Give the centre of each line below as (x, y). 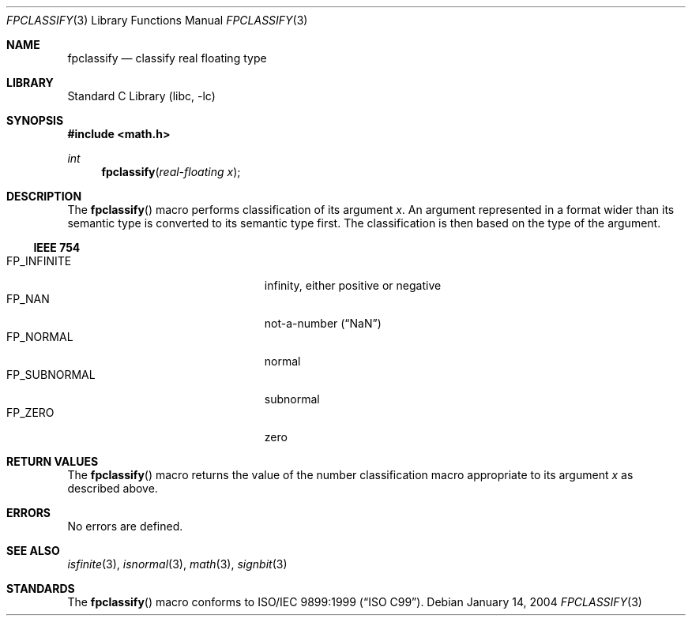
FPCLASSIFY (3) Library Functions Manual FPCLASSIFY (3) (157, 20)
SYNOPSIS (35, 120)
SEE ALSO (33, 551)
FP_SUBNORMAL (51, 375)
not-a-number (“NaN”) (323, 323)
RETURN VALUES (53, 461)
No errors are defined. (125, 526)
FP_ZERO (30, 412)
